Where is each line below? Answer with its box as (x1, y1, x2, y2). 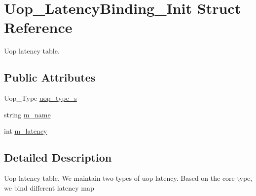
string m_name (4, 109, 51, 119)
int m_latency (4, 126, 47, 136)
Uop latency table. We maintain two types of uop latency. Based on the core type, (4, 173, 253, 183)
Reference (4, 17, 73, 37)
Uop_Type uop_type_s (4, 93, 77, 103)
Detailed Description (4, 150, 112, 165)
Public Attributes (4, 70, 96, 85)
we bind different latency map (4, 182, 94, 193)
